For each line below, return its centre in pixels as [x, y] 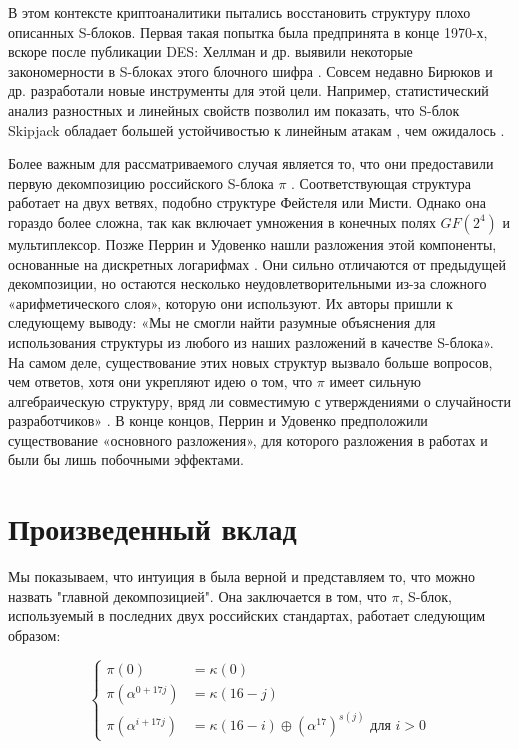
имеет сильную [375, 381]
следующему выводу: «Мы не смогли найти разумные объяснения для [222, 322]
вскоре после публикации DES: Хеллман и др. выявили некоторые [210, 51]
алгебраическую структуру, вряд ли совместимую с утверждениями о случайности [259, 400]
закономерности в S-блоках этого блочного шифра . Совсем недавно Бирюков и [250, 70]
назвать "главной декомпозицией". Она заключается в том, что [197, 595]
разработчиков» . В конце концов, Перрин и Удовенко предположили [218, 420]
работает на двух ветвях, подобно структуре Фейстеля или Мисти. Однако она [247, 202]
